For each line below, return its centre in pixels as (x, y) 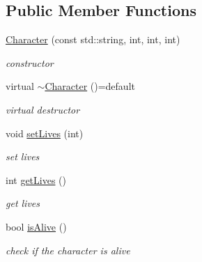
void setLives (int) (45, 133)
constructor (30, 62)
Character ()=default (90, 86)
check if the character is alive (68, 250)
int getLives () (36, 179)
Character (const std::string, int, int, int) (93, 39)
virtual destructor (43, 109)
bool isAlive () (36, 226)
